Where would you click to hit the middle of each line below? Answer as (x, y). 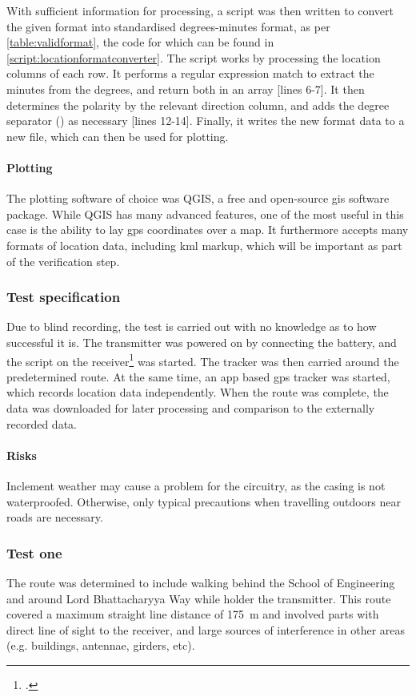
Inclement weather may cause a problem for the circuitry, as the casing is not (196, 485)
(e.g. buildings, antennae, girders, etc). (101, 645)
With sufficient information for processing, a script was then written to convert (200, 10)
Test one (34, 552)
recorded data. (42, 423)
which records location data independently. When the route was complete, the (198, 392)
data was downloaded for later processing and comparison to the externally (191, 407)
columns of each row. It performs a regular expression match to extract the (190, 73)
